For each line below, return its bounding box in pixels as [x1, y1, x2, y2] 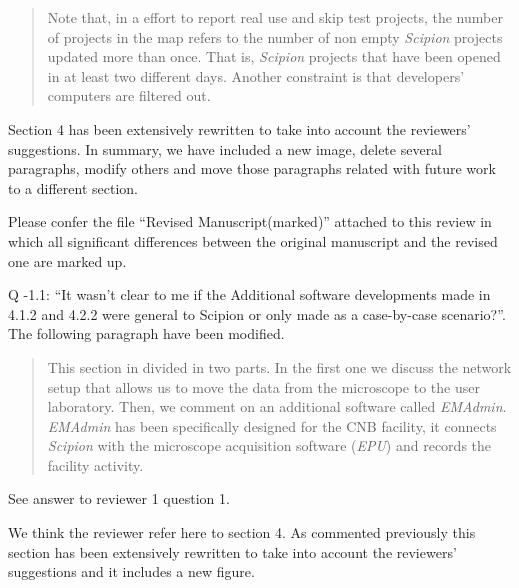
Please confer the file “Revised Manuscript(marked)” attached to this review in [8, 211, 492, 232]
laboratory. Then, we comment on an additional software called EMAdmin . [47, 396, 507, 417]
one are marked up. [8, 250, 127, 271]
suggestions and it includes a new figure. [8, 561, 255, 582]
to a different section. [8, 177, 138, 198]
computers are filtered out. [47, 85, 211, 106]
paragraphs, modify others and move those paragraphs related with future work [8, 158, 496, 179]
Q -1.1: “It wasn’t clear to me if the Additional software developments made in [8, 284, 491, 305]
